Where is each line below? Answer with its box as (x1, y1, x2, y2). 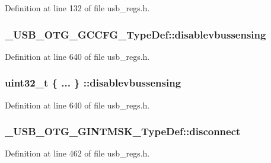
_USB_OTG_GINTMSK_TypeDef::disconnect (5, 124, 241, 139)
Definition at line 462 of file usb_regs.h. (5, 147, 150, 159)
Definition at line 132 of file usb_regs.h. (5, 2, 150, 14)
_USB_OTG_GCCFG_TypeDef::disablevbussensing (5, 27, 266, 41)
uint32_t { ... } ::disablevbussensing (5, 75, 181, 90)
